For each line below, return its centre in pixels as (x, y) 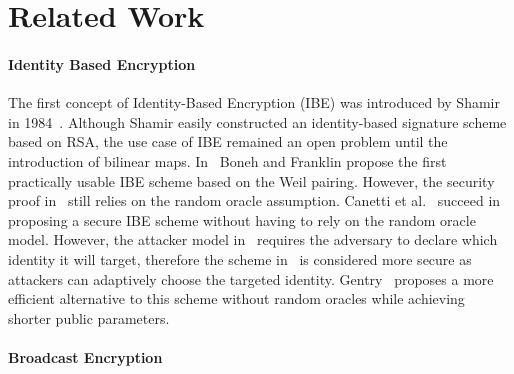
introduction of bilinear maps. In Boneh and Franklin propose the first (227, 160)
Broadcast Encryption (85, 356)
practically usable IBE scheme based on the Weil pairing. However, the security (251, 180)
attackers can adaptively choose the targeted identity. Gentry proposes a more (251, 278)
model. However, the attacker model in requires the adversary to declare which (253, 239)
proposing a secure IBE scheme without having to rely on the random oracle (242, 219)
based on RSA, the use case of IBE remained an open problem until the (228, 141)
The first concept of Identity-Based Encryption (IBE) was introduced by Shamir (254, 102)
